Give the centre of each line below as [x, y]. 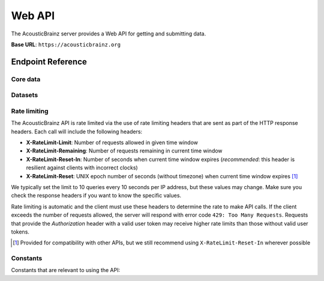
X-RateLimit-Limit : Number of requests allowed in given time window [112, 142]
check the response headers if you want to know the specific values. [96, 196]
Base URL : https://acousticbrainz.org [66, 44]
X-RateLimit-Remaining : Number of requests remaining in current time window [124, 151]
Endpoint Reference [49, 62]
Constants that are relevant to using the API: [65, 270]
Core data [26, 79]
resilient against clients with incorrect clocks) [82, 168]
